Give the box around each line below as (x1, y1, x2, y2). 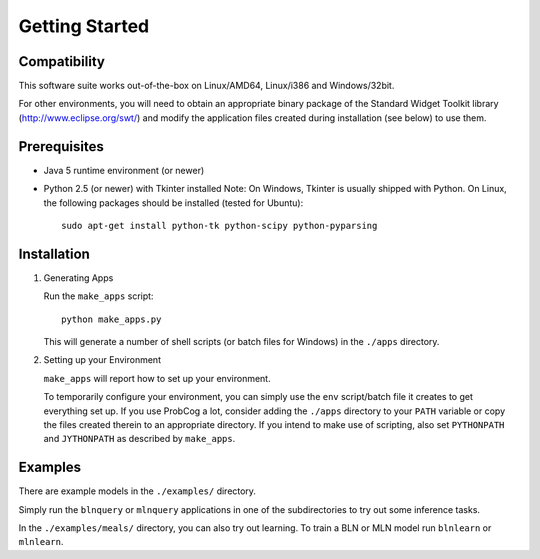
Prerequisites (18, 138, 104, 155)
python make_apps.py (61, 313, 162, 325)
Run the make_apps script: (43, 290, 154, 302)
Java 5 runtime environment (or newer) (43, 164, 205, 176)
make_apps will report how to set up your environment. (43, 372, 271, 384)
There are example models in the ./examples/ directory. (18, 485, 257, 497)
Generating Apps (43, 271, 114, 284)
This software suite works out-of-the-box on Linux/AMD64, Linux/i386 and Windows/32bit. (18, 80, 395, 92)
